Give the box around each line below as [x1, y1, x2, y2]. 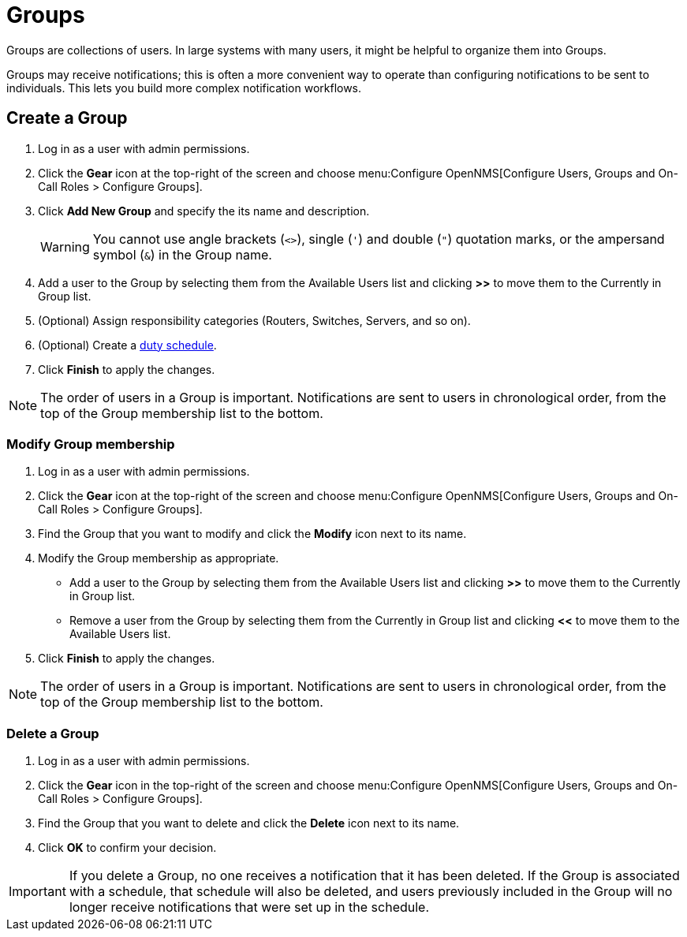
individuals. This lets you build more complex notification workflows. [6, 80, 362, 95]
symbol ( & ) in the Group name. [92, 246, 272, 263]
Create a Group [6, 108, 128, 129]
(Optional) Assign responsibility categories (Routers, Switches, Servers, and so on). [38, 313, 471, 327]
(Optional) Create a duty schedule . [38, 338, 217, 352]
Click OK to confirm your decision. [38, 841, 217, 855]
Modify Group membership [6, 435, 175, 452]
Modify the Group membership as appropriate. [38, 551, 279, 566]
